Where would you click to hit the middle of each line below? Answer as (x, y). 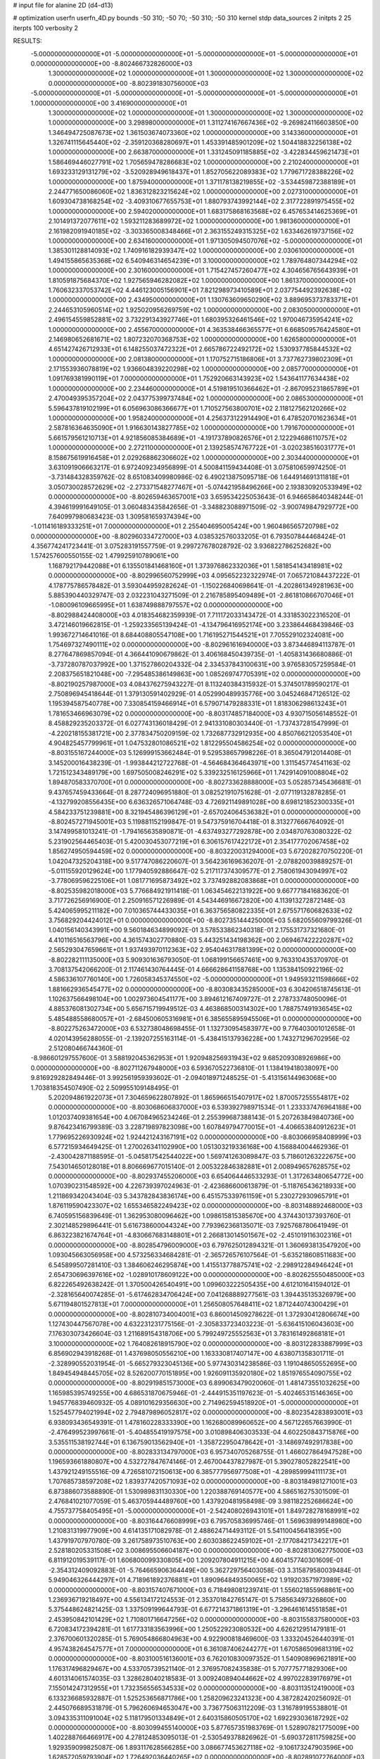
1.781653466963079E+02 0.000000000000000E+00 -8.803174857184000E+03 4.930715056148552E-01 (203, 713)
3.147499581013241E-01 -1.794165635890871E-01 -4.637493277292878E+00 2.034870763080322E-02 (200, 832)
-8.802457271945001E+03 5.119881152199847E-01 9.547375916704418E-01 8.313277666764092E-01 (196, 822)
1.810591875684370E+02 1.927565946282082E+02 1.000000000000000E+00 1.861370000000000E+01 (202, 280)
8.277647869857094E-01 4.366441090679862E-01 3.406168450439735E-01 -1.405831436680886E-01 (200, 654)
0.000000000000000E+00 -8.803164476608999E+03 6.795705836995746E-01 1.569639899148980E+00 (205, 1520)
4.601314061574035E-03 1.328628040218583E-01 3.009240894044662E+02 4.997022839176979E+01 (200, 1679)
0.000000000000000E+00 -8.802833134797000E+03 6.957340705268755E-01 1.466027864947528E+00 (205, 1452)
